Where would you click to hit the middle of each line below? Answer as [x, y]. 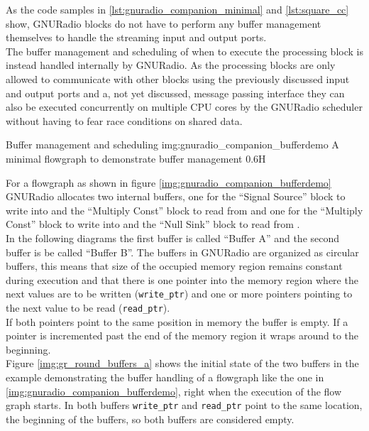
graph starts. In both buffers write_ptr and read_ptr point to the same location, [184, 405]
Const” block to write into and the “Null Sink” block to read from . [153, 224]
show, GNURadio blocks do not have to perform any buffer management [164, 23]
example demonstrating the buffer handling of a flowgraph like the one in [165, 377]
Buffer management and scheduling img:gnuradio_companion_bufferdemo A [172, 144]
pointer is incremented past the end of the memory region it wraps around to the [182, 335]
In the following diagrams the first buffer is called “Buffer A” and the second [173, 238]
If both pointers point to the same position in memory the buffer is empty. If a [177, 321]
